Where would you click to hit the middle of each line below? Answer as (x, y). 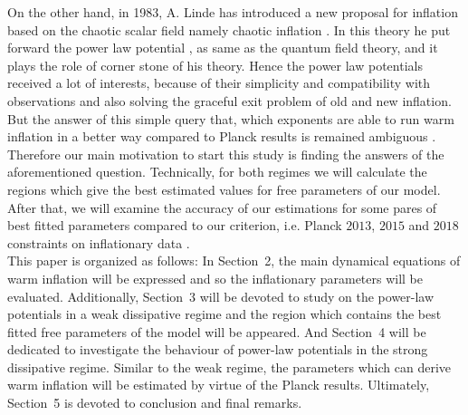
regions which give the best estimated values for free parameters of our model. (224, 189)
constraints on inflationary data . (99, 242)
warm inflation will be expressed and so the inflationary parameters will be (215, 278)
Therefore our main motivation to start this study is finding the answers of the (226, 154)
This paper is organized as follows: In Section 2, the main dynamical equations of (234, 261)
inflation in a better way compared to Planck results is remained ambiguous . (222, 136)
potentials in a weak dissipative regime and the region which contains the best (224, 314)
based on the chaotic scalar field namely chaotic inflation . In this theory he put (229, 29)
